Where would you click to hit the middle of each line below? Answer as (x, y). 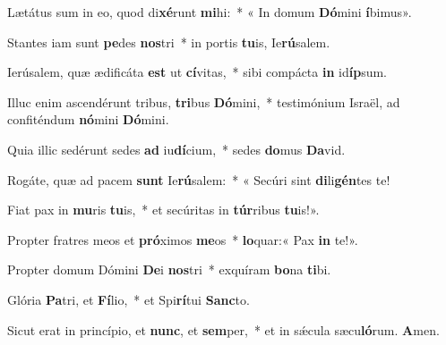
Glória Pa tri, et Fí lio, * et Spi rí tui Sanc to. (129, 299)
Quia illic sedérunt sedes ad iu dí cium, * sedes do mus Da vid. (176, 149)
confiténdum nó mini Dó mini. (88, 119)
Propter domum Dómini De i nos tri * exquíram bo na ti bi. (169, 269)
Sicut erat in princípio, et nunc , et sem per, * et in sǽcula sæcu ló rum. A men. (223, 329)
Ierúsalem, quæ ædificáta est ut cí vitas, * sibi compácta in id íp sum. (197, 72)
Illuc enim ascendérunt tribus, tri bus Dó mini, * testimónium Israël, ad (204, 101)
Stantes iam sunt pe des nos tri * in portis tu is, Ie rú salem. (169, 42)
